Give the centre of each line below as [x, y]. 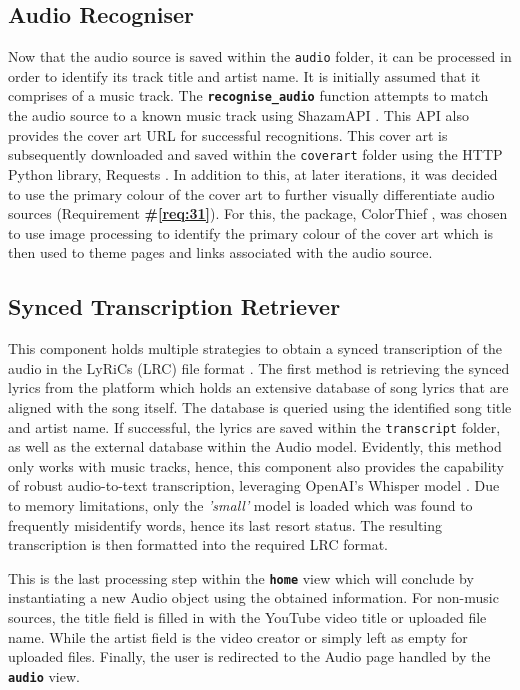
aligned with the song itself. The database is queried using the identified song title [260, 406]
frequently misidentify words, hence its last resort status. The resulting [225, 524]
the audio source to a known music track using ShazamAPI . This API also [238, 115]
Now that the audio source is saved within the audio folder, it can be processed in [260, 56]
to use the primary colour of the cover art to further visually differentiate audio [251, 193]
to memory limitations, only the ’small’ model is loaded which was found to [240, 504]
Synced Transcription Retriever [174, 306]
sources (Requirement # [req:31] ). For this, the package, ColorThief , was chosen [258, 213]
